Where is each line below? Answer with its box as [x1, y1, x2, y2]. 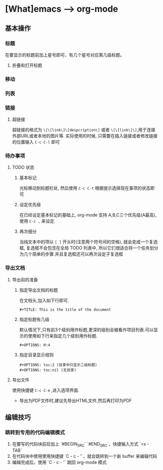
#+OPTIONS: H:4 [19, 342, 50, 347]
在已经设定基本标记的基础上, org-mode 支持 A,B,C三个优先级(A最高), [19, 212, 157, 218]
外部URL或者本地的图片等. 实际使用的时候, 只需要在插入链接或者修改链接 [12, 133, 158, 139]
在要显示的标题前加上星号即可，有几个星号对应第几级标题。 [5, 52, 125, 58]
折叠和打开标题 [12, 62, 42, 68]
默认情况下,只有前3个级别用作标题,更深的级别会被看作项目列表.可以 [19, 326, 154, 333]
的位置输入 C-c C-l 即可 [12, 139, 60, 145]
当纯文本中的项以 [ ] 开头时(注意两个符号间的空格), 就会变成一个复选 [19, 239, 158, 245]
